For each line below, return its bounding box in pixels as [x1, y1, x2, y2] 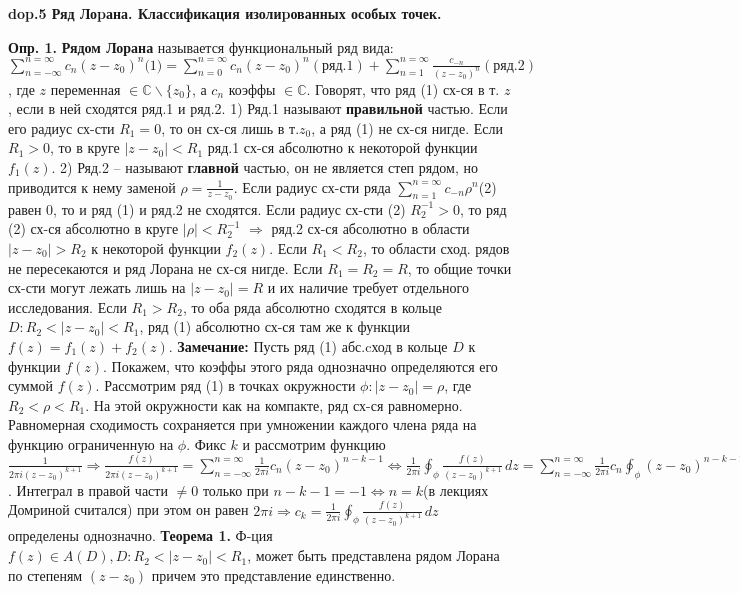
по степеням [8, 564, 83, 585]
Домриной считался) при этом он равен [8, 499, 249, 520]
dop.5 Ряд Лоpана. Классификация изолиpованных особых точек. [8, 3, 442, 23]
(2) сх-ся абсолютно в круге [8, 218, 179, 239]
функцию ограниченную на [8, 433, 174, 454]
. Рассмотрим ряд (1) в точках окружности [95, 375, 356, 396]
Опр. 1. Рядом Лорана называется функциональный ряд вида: [8, 36, 394, 57]
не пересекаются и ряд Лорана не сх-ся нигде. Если [8, 257, 323, 278]
